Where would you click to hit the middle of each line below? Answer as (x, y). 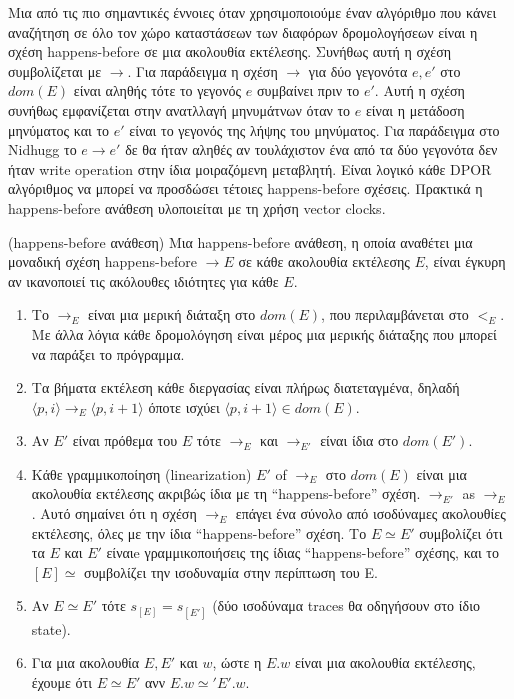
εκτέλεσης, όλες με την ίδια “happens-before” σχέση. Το (199, 532)
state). (51, 628)
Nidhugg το (42, 149)
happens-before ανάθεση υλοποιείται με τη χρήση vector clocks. (197, 207)
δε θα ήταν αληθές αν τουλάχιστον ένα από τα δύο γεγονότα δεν (311, 149)
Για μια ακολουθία (85, 662)
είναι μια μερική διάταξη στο (171, 314)
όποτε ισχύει (184, 406)
